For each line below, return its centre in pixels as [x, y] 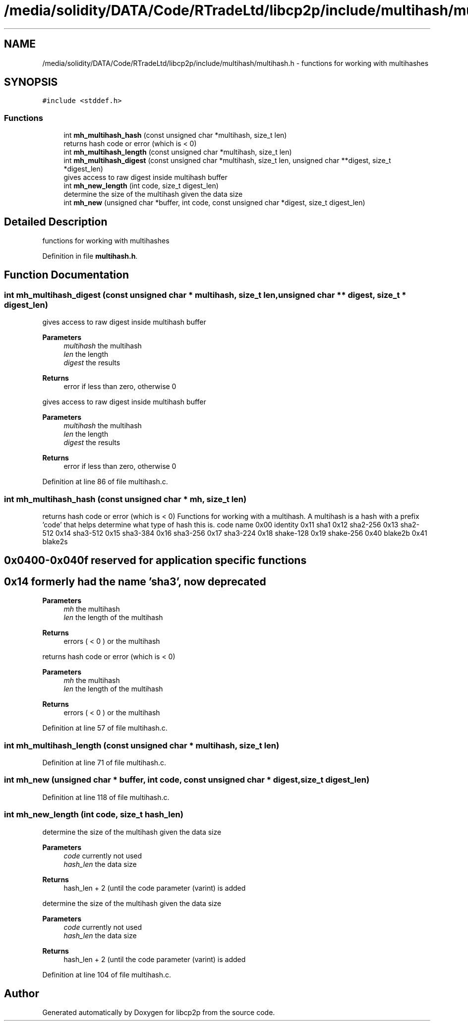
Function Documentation [66, 275]
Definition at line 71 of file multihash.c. [104, 763]
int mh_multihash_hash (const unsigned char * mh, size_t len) [125, 499]
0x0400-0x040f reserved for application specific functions [155, 561]
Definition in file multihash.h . [90, 256]
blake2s [55, 541]
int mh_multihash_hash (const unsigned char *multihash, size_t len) [175, 135]
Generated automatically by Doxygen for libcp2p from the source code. [159, 1013]
